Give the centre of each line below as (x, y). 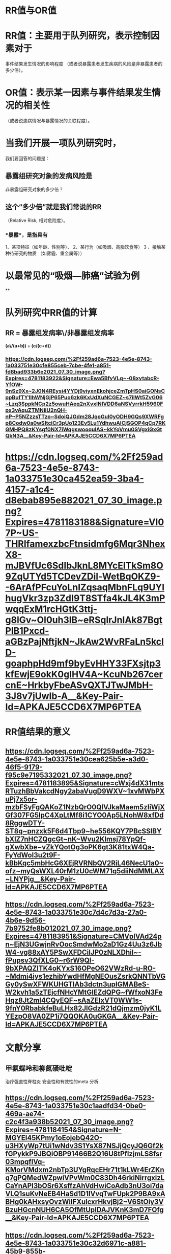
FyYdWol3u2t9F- (33, 855)
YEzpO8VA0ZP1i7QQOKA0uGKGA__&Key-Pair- (82, 1016)
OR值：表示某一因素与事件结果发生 (78, 93)
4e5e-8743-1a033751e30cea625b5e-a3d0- (77, 759)
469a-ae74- (25, 1114)
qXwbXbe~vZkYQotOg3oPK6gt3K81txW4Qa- (80, 847)
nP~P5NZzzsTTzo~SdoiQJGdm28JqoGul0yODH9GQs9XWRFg (85, 416)
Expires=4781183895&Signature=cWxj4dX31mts (85, 783)
